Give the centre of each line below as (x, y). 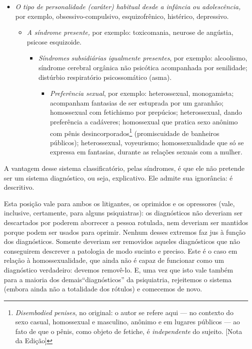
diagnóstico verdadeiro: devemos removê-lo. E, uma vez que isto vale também (118, 269)
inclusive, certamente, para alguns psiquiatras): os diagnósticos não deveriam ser (123, 213)
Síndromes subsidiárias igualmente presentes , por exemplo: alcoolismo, (143, 58)
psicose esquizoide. (54, 41)
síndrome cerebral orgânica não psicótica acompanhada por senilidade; (143, 67)
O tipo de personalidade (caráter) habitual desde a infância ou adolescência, (128, 6)
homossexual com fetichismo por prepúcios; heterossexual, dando (146, 112)
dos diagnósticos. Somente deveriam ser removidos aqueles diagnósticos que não (122, 241)
